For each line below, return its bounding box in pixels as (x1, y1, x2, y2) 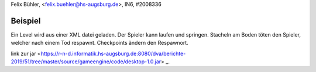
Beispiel (11, 16, 41, 26)
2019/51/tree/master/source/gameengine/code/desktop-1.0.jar (11, 58, 162, 65)
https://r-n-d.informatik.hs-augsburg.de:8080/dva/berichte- (40, 50, 186, 57)
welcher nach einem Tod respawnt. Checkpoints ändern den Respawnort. (11, 39, 188, 46)
